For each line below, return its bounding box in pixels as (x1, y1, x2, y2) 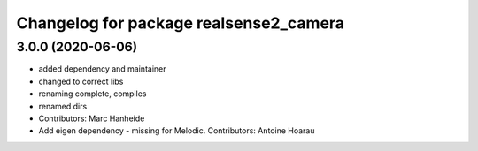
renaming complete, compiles (38, 88, 147, 99)
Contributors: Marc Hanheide (38, 113, 145, 124)
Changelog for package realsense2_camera (16, 13, 345, 33)
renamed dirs (38, 101, 88, 111)
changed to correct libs (38, 76, 124, 87)
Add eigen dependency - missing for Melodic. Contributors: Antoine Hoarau (38, 125, 315, 136)
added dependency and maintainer (38, 64, 166, 74)
